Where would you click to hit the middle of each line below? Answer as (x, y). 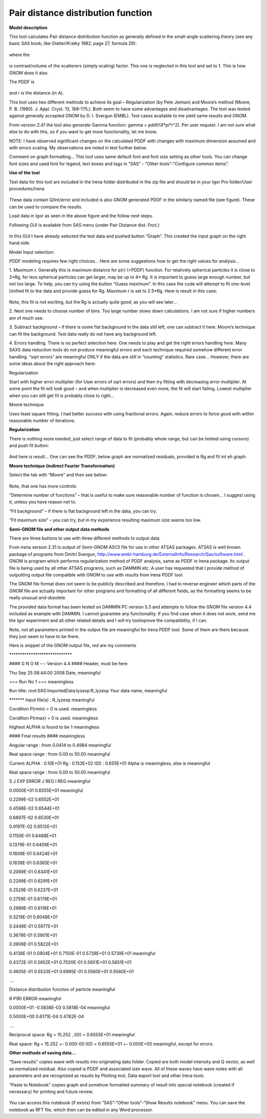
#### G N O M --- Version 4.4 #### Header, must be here (68, 664)
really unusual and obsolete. (38, 598)
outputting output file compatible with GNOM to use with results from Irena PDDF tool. (96, 575)
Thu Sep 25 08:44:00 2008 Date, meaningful (55, 673)
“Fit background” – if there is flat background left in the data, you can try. (83, 511)
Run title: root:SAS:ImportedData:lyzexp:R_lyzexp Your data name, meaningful (88, 691)
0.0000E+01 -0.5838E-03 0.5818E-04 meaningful (60, 1008)
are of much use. (26, 318)
